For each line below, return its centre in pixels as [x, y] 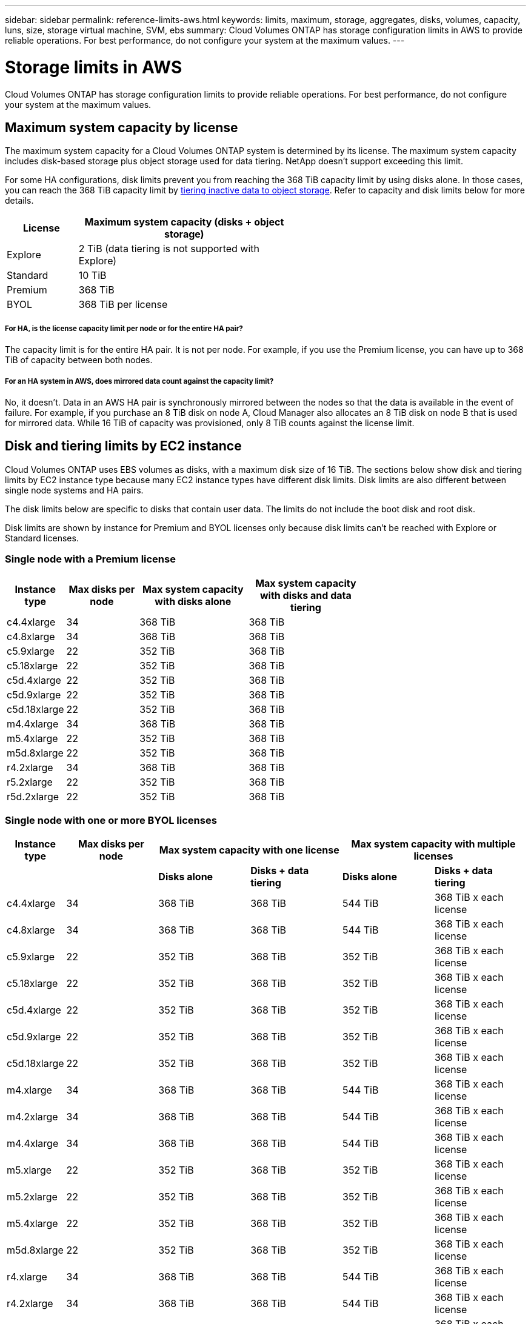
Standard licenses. [42, 538]
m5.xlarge [29, 1170]
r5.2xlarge [30, 782]
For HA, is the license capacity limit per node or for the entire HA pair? [124, 328]
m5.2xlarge [32, 1197]
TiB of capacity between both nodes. [79, 360]
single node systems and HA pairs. [74, 490]
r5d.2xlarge [33, 796]
